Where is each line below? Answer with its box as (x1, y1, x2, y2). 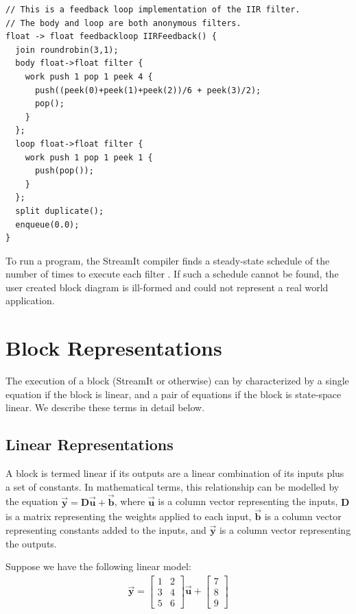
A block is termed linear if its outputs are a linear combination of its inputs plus (5, 466, 344, 480)
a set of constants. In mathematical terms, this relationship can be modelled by (5, 479, 340, 493)
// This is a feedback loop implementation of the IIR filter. (5, 5, 300, 14)
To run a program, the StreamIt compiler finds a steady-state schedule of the (5, 253, 330, 267)
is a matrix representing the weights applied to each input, (5, 509, 252, 524)
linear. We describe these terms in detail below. (5, 400, 205, 415)
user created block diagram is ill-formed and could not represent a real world (5, 280, 329, 294)
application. (5, 293, 55, 308)
